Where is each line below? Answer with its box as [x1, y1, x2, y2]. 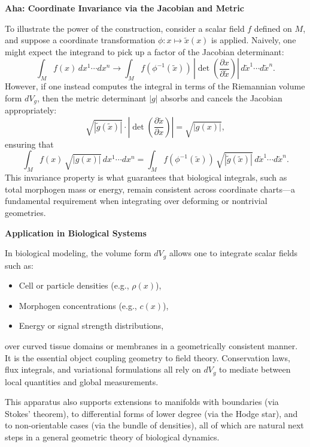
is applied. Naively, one [211, 34, 296, 46]
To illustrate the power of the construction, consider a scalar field [5, 22, 245, 34]
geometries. [5, 206, 46, 218]
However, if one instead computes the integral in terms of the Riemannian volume [5, 80, 305, 92]
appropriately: [5, 104, 57, 116]
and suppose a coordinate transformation [5, 34, 156, 46]
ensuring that [5, 137, 54, 150]
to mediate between [219, 363, 291, 376]
